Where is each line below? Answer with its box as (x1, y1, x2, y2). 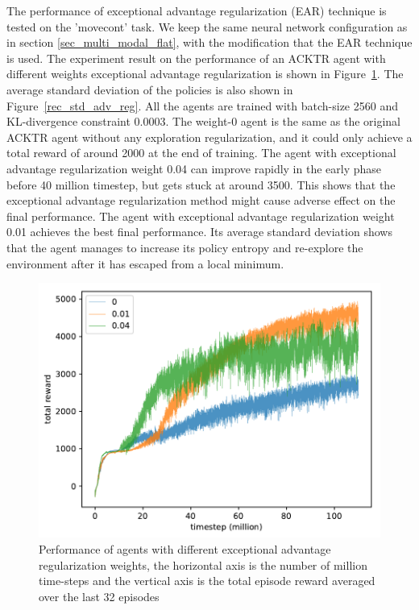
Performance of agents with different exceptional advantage (39, 540, 331, 557)
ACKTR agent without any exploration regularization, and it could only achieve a (6, 128, 413, 145)
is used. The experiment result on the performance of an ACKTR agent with (6, 49, 386, 66)
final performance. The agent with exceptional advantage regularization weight (6, 207, 395, 224)
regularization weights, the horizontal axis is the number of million (39, 556, 367, 573)
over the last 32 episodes (39, 587, 160, 604)
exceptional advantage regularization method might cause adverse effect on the (6, 192, 396, 209)
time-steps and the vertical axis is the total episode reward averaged (39, 572, 375, 589)
